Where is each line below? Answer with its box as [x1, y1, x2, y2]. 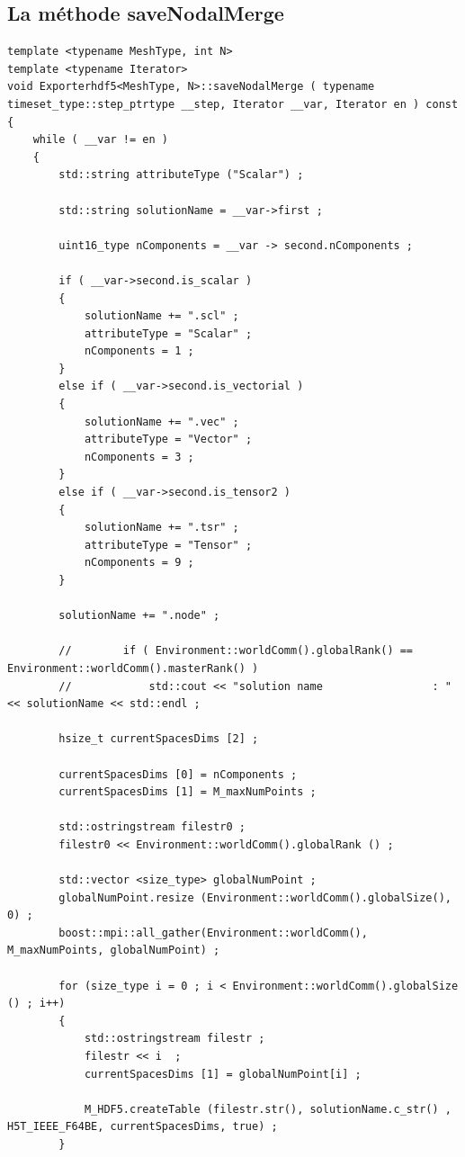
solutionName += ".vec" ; [84, 415, 239, 428]
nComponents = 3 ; [84, 450, 194, 463]
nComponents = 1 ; [84, 345, 194, 358]
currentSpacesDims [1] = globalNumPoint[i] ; [84, 1067, 362, 1081]
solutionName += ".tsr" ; [84, 521, 239, 534]
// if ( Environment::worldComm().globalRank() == [58, 644, 414, 658]
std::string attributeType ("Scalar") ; [58, 168, 304, 182]
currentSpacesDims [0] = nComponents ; [58, 767, 298, 781]
